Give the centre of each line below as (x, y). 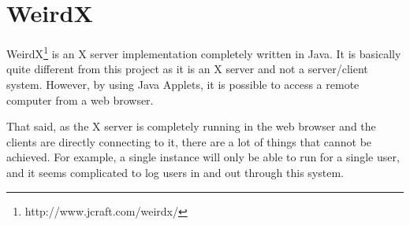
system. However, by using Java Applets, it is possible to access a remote (183, 84)
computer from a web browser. (80, 100)
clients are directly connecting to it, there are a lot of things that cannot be (189, 141)
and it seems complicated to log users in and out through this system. (175, 172)
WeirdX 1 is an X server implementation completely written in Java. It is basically (204, 52)
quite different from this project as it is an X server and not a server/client (187, 69)
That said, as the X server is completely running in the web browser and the (191, 126)
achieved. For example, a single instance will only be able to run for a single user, (203, 157)
